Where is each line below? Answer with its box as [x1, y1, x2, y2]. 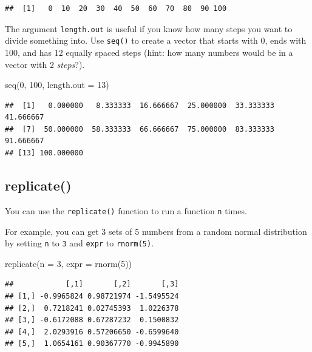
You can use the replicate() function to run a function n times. [5, 204, 247, 217]
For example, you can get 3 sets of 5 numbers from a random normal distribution [5, 225, 307, 237]
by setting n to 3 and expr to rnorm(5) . [5, 237, 154, 249]
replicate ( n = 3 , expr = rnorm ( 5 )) [5, 257, 132, 269]
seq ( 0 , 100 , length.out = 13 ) [5, 78, 109, 91]
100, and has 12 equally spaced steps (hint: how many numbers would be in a [5, 46, 293, 58]
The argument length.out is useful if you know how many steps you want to [5, 22, 293, 35]
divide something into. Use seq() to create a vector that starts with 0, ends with [5, 34, 307, 47]
